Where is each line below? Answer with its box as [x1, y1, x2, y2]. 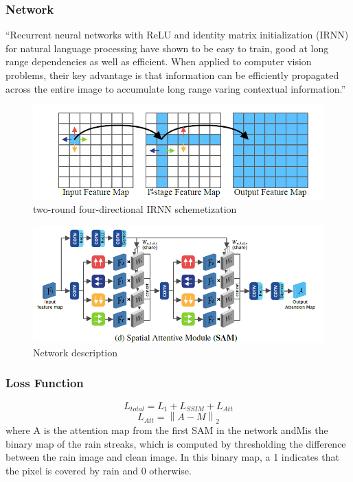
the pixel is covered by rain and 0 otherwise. [5, 463, 192, 477]
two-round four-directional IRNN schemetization [33, 202, 237, 216]
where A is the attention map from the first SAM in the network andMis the [5, 422, 328, 437]
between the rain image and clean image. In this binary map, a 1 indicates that [5, 450, 339, 464]
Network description [33, 345, 118, 359]
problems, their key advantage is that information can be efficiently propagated [5, 68, 339, 82]
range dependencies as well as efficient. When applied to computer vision [5, 54, 312, 69]
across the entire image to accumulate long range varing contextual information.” [5, 81, 345, 95]
